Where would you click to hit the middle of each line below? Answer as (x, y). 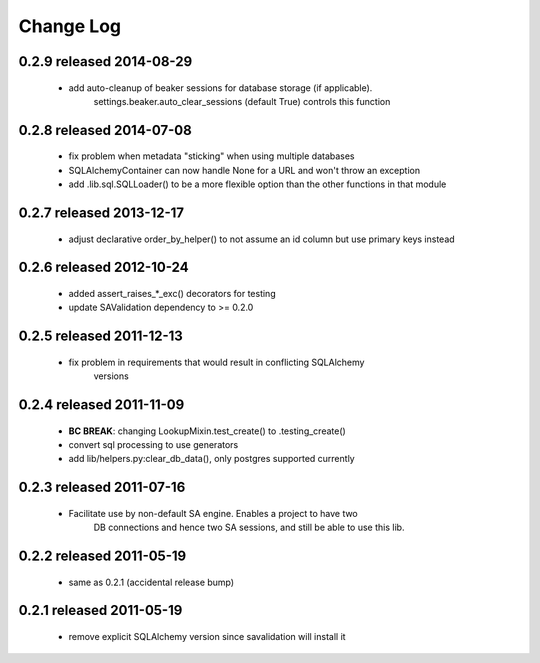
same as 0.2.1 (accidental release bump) (151, 582)
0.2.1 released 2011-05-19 (100, 610)
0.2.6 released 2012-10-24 (103, 267)
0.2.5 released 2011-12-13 (101, 336)
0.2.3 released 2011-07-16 (102, 487)
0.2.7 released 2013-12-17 (101, 212)
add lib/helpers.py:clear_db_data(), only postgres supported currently (211, 459)
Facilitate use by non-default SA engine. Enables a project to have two (213, 513)
